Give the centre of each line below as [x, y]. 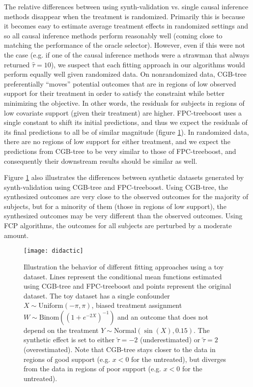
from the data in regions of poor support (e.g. [92, 369]
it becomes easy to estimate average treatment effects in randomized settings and [126, 26]
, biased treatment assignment [137, 305]
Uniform [51, 306]
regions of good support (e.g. [67, 359]
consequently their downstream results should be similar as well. [101, 161]
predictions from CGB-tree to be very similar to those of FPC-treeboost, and [120, 151]
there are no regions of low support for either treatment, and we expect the [117, 141]
